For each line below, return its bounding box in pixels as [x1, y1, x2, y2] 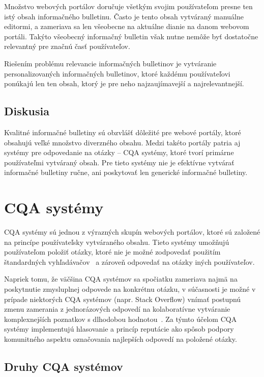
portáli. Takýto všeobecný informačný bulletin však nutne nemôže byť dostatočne [4, 31, 258, 41]
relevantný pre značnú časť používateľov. [4, 41, 130, 52]
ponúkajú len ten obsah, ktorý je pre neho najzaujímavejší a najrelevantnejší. [4, 78, 244, 89]
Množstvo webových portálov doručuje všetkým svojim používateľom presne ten [4, 1, 253, 11]
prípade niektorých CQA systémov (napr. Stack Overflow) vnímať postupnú [4, 293, 241, 304]
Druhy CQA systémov [4, 358, 123, 374]
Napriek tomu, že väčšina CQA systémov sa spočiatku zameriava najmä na [4, 273, 238, 284]
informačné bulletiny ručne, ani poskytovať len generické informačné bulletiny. [4, 167, 248, 178]
